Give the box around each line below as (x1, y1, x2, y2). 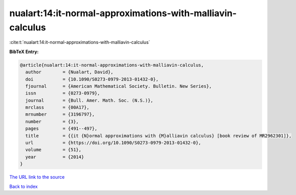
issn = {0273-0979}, (25, 90, 101, 96)
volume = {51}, (25, 147, 82, 153)
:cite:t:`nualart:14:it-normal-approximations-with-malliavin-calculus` (9, 39, 151, 45)
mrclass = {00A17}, (25, 105, 89, 111)
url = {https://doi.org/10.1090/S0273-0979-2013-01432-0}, (25, 140, 202, 146)
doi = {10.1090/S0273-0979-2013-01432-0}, (25, 76, 159, 82)
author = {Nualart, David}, (25, 69, 114, 75)
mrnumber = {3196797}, (25, 112, 95, 117)
